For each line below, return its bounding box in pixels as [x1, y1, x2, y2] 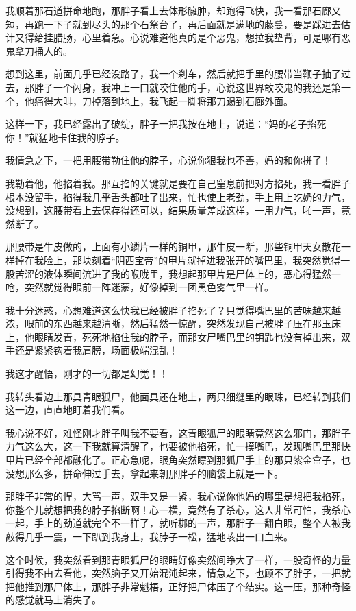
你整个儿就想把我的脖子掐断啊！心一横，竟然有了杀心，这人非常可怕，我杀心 [5, 502, 351, 516]
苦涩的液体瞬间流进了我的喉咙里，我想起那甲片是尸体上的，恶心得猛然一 [14, 266, 341, 280]
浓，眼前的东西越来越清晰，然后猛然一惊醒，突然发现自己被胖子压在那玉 [5, 316, 331, 331]
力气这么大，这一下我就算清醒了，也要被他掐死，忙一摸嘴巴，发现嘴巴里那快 [5, 439, 351, 453]
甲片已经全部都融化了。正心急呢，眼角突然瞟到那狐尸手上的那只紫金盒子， [5, 453, 341, 467]
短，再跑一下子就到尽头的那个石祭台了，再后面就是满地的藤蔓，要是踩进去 [5, 16, 341, 31]
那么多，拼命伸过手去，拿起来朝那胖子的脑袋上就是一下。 [24, 466, 283, 480]
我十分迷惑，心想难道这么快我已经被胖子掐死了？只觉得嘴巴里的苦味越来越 [5, 302, 341, 317]
